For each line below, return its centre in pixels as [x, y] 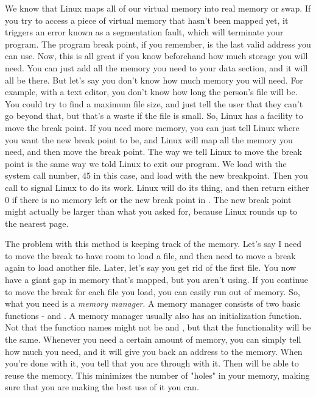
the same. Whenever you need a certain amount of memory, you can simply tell [153, 339]
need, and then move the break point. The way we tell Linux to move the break [153, 152]
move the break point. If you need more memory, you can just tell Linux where [152, 127]
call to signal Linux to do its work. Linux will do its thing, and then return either [157, 187]
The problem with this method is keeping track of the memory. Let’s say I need [153, 244]
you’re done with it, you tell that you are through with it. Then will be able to [152, 363]
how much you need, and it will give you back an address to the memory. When [154, 351]
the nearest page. [37, 223]
